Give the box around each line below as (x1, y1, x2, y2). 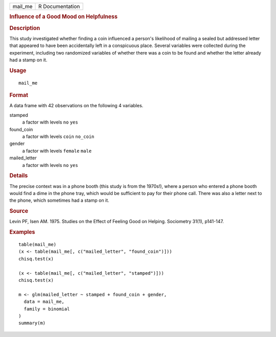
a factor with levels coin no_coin (22, 133, 95, 139)
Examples (9, 229, 35, 236)
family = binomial (24, 306, 70, 311)
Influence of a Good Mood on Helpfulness (9, 13, 118, 20)
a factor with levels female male (22, 148, 92, 154)
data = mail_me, (24, 299, 65, 305)
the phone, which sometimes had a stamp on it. (9, 197, 109, 204)
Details (9, 172, 28, 179)
